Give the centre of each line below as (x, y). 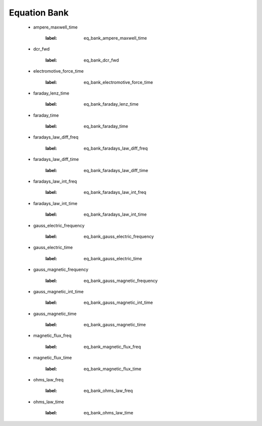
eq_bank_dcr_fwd (101, 60)
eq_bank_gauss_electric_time (113, 258)
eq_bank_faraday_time (106, 126)
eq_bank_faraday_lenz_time (111, 104)
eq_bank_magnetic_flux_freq (112, 347)
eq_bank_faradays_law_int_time (115, 214)
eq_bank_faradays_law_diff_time (116, 170)
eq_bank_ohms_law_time (108, 413)
